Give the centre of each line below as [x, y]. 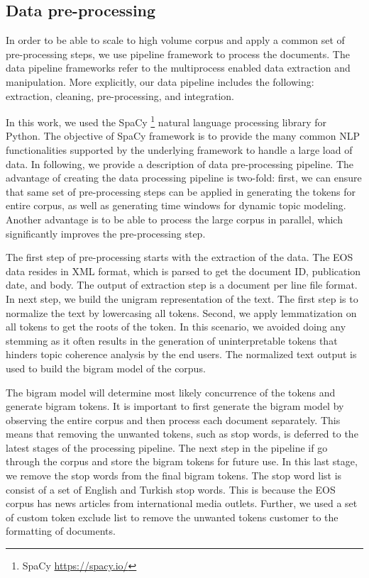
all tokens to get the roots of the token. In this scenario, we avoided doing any [176, 327]
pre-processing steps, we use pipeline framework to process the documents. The [178, 54]
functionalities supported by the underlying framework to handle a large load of [179, 150]
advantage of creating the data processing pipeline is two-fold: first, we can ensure [184, 178]
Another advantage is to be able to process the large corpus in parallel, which [174, 219]
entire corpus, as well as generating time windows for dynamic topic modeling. [176, 205]
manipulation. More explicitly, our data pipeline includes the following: [160, 81]
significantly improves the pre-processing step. [106, 233]
